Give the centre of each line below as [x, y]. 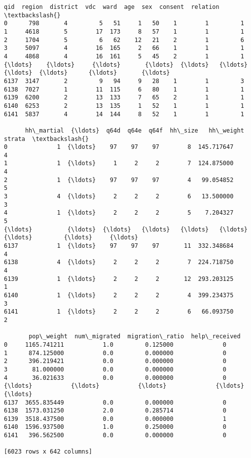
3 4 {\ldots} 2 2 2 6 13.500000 [119, 197]
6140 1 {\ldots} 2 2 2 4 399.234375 [119, 295]
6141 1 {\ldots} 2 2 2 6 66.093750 [119, 312]
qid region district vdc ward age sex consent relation [112, 7]
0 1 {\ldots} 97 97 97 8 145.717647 [119, 147]
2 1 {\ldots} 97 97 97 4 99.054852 [119, 180]
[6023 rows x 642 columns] [48, 452]
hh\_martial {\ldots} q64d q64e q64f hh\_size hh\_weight [134, 130]
